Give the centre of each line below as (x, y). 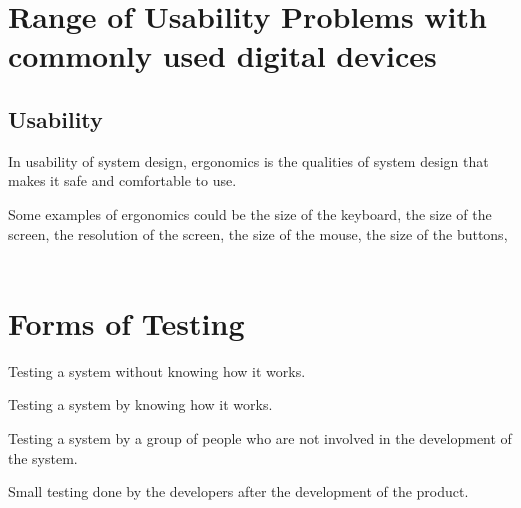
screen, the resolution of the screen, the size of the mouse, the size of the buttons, (258, 233)
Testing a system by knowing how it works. (140, 404)
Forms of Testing (126, 322)
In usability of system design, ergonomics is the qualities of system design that (248, 160)
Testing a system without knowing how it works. (157, 370)
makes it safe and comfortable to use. (122, 180)
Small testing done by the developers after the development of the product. (238, 491)
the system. (43, 457)
